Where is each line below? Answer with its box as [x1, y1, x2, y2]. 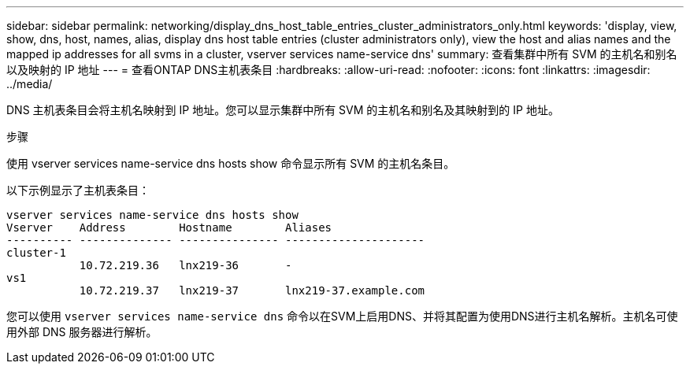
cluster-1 [6, 246, 66, 259]
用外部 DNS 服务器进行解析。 [6, 325, 158, 339]
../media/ [6, 77, 53, 91]
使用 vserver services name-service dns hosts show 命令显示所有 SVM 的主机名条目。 [6, 157, 455, 170]
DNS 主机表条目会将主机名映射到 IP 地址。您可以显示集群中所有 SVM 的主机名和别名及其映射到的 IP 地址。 [6, 103, 559, 117]
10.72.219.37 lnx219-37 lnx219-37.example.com [79, 284, 425, 297]
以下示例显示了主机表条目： [6, 183, 150, 197]
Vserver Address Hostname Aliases [6, 221, 332, 234]
